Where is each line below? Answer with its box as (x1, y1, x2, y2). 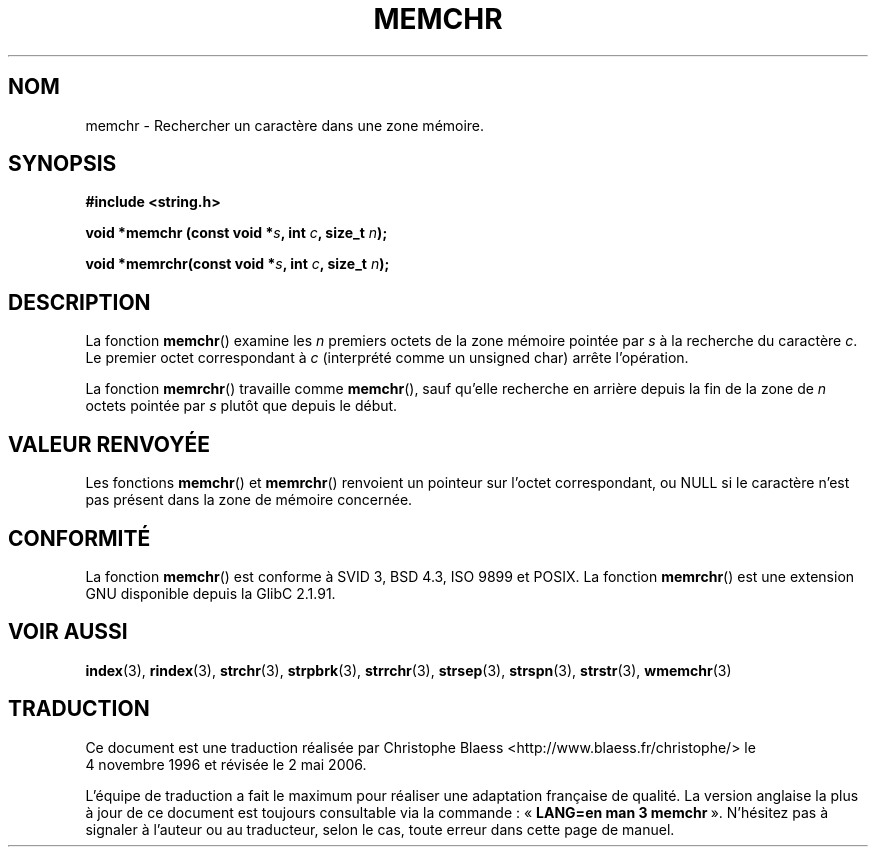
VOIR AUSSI (8, 619, 128, 645)
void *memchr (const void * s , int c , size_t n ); (85, 224, 388, 242)
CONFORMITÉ (8, 525, 151, 551)
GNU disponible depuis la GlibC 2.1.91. (85, 584, 336, 602)
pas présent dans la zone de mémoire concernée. (85, 491, 413, 509)
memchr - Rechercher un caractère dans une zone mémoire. (85, 116, 485, 134)
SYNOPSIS (8, 151, 117, 177)
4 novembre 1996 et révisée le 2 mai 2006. (85, 755, 367, 773)
